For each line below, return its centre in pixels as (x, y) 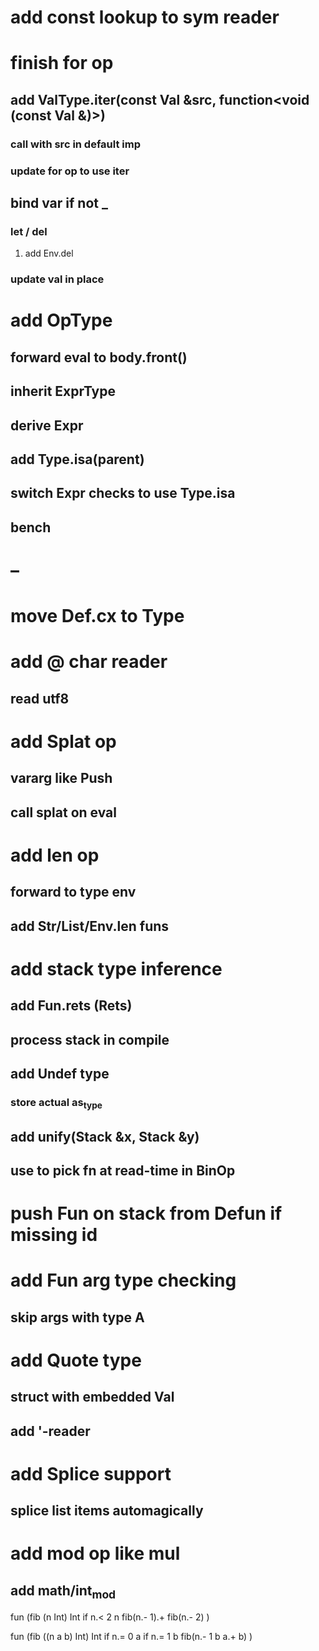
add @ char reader (89, 662)
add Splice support (91, 1473)
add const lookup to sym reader (145, 17)
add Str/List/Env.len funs (90, 926)
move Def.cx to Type (97, 616)
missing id (54, 1235)
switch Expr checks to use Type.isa (123, 493)
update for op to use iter (70, 171)
